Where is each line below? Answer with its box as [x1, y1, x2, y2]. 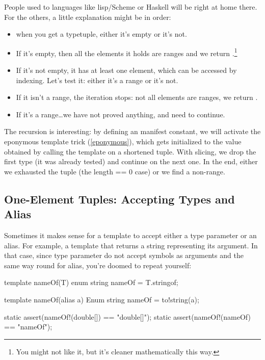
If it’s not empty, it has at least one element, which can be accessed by [16, 65, 237, 75]
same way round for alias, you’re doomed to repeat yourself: [4, 260, 192, 270]
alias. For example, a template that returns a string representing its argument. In [4, 240, 258, 250]
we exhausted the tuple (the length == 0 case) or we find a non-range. [4, 166, 225, 176]
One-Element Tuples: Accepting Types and [4, 191, 235, 207]
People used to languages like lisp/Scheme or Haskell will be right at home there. [4, 2, 257, 12]
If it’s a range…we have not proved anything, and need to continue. [16, 109, 225, 119]
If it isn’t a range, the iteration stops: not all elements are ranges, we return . [16, 92, 258, 102]
